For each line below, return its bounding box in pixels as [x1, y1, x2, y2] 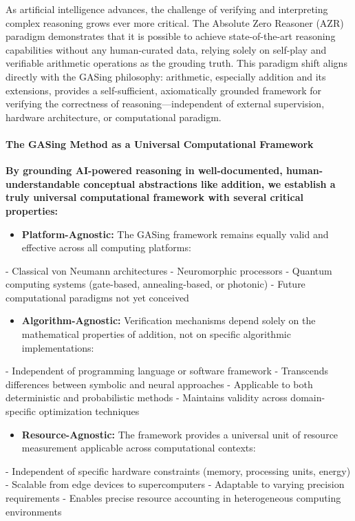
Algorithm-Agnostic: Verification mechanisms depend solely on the [21, 313, 316, 328]
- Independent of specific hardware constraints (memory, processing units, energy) [6, 463, 351, 478]
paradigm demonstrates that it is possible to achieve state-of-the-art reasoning [6, 29, 336, 43]
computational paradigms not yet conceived [6, 290, 189, 304]
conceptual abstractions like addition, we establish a [83, 176, 336, 191]
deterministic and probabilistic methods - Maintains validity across [6, 390, 288, 405]
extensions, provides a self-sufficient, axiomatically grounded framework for [6, 83, 322, 97]
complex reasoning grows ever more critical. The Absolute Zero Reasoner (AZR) [6, 15, 344, 30]
